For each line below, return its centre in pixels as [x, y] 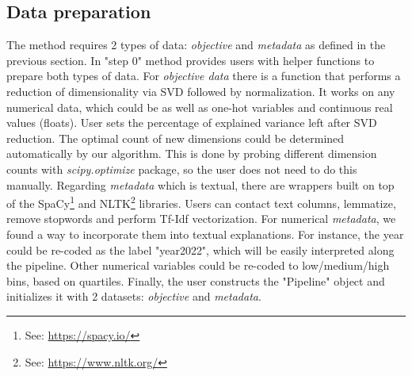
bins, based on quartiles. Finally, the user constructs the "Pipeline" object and [196, 280]
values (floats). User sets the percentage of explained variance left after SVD [192, 123]
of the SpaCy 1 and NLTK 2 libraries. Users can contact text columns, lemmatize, [201, 202]
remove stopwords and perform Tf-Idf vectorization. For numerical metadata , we [201, 219]
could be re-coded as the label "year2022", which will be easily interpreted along [200, 249]
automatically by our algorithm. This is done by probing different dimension [192, 153]
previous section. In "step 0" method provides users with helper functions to [191, 60]
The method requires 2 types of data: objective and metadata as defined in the [196, 45]
